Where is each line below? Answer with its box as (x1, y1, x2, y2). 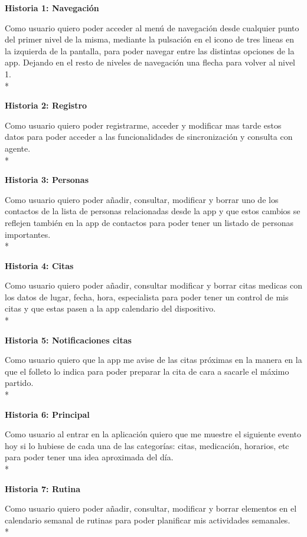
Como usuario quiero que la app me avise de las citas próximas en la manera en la (5, 353, 302, 366)
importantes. (5, 228, 51, 240)
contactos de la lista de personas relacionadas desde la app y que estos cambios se (5, 205, 301, 217)
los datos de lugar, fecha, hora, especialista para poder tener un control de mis (5, 290, 289, 303)
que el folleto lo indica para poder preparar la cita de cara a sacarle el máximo (5, 365, 289, 377)
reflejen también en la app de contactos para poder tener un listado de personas (5, 216, 293, 228)
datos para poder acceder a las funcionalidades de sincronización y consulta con (5, 130, 293, 143)
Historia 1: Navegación (5, 2, 99, 14)
